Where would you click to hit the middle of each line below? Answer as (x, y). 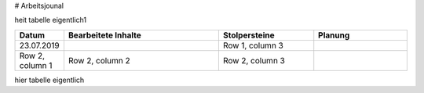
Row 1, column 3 (253, 45)
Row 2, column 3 (254, 60)
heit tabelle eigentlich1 (50, 20)
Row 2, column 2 (99, 60)
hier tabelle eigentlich (49, 80)
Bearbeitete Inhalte (104, 35)
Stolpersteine (249, 35)
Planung (334, 35)
